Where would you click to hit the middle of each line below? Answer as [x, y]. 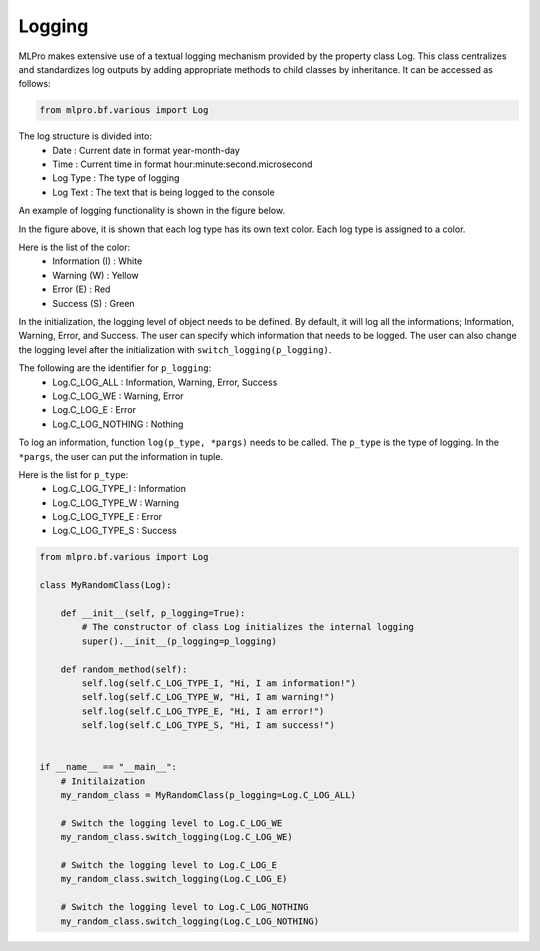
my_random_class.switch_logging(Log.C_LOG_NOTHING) [190, 921]
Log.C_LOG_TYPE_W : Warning [116, 502]
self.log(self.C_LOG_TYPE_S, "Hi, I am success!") [208, 725]
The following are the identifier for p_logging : [115, 368]
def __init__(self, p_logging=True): [153, 613]
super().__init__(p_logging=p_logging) [179, 641]
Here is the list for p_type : [73, 474]
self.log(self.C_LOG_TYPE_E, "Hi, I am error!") [203, 711]
